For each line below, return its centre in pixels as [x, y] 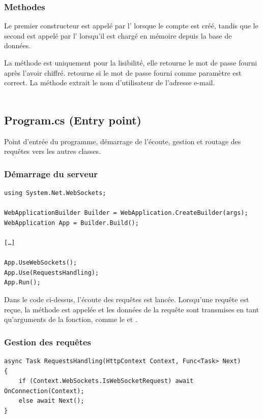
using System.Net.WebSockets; [55, 193]
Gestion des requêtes [48, 342]
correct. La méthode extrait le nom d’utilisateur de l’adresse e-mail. [110, 83]
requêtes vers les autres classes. [52, 151]
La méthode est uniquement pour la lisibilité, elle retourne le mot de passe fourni [131, 62]
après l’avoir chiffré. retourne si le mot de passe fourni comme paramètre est [123, 72]
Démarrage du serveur [51, 173]
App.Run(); [22, 283]
